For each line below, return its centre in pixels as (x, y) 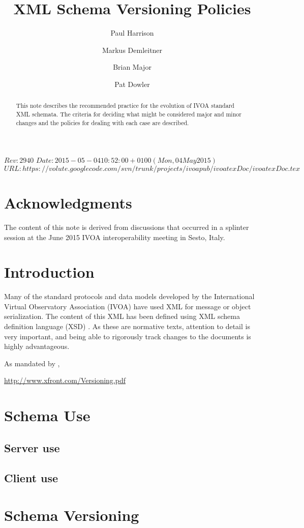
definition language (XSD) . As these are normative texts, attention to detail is (127, 326)
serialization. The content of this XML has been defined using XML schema (122, 316)
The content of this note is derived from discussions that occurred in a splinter (127, 227)
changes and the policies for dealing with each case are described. (102, 122)
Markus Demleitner (132, 50)
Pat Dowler (132, 84)
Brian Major (132, 67)
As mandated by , (32, 363)
